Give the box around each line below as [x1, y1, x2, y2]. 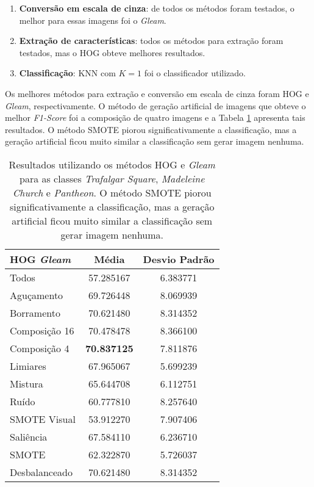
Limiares [10, 358, 46, 373]
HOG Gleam [10, 251, 71, 266]
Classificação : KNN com [19, 67, 116, 79]
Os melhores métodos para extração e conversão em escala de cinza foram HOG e [5, 87, 309, 99]
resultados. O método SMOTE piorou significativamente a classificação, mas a [5, 123, 297, 135]
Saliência [10, 429, 48, 444]
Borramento [10, 305, 60, 320]
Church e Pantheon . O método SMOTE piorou [12, 185, 212, 200]
